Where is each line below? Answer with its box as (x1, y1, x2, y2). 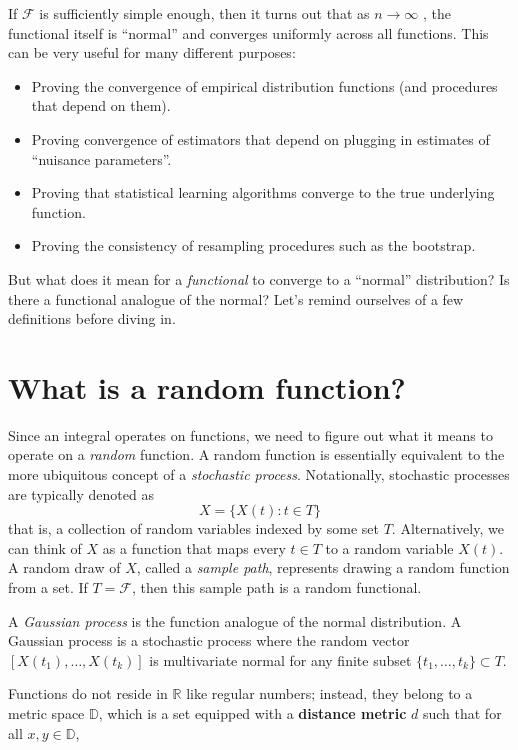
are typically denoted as (8, 483, 154, 504)
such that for (422, 702, 502, 723)
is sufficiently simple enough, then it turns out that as (39, 3, 370, 23)
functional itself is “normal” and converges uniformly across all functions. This (8, 22, 489, 43)
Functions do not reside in (8, 683, 168, 704)
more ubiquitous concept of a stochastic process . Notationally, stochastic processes (8, 464, 510, 485)
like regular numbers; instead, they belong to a (186, 683, 473, 704)
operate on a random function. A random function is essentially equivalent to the (8, 444, 505, 465)
